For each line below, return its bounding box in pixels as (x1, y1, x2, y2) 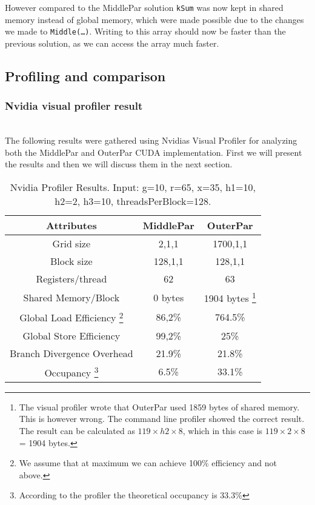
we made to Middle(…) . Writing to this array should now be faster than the (5, 25, 286, 38)
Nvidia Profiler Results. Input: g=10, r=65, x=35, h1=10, (10, 179, 256, 194)
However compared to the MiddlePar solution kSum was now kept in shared (5, 1, 283, 13)
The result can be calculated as (19, 424, 135, 437)
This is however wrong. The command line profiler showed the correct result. (19, 412, 305, 425)
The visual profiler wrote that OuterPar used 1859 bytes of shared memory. (19, 400, 300, 413)
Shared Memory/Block (23, 290, 120, 304)
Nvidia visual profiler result (5, 98, 143, 113)
